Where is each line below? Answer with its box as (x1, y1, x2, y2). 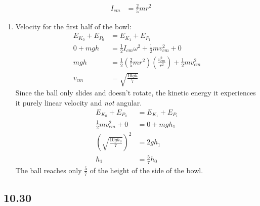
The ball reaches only (15, 165, 82, 175)
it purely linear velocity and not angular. (15, 97, 142, 108)
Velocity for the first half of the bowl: (15, 21, 132, 31)
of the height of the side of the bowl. (90, 165, 203, 175)
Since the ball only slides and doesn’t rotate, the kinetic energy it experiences (15, 87, 256, 98)
